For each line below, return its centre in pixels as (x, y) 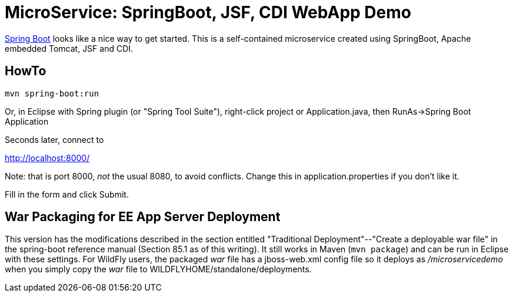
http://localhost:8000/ (47, 158)
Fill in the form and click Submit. (67, 194)
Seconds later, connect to (54, 139)
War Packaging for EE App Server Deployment (143, 217)
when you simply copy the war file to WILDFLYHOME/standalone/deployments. (158, 269)
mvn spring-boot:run (52, 93)
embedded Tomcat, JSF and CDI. (69, 48)
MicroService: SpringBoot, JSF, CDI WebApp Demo (208, 12)
